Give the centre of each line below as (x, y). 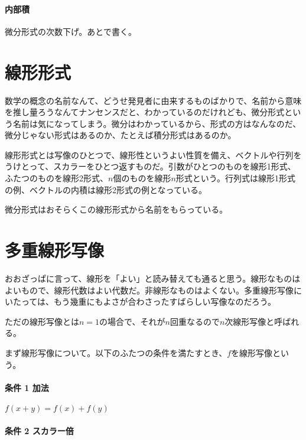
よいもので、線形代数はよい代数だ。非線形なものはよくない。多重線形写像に (154, 290)
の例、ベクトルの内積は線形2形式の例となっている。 (106, 189)
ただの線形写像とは (42, 321)
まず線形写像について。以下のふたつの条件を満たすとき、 (116, 352)
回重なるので (195, 321)
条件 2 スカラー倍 (39, 430)
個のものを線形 (142, 178)
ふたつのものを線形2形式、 (56, 178)
